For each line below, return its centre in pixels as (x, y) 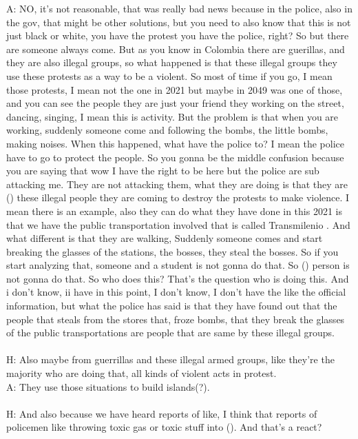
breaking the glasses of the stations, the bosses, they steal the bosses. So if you (172, 251)
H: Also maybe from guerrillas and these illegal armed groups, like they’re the (170, 359)
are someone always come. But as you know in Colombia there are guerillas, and (176, 49)
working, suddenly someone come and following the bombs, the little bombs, (167, 130)
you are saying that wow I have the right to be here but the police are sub (163, 171)
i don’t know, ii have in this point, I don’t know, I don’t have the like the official (176, 292)
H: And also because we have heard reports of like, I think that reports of (162, 413)
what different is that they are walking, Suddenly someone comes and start (165, 238)
